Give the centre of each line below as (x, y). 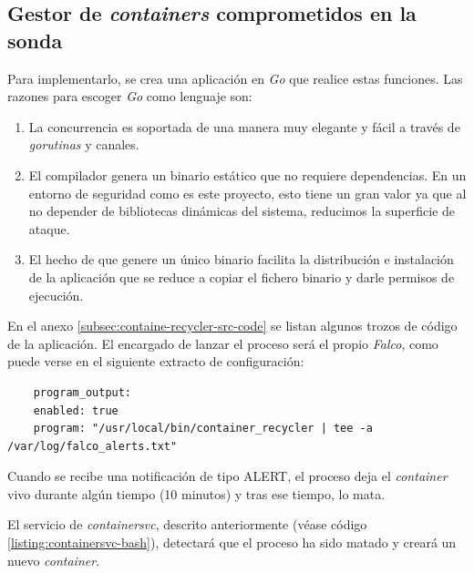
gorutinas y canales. (84, 144)
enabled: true (76, 410)
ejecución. (56, 295)
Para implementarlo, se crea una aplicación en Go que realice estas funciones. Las (235, 78)
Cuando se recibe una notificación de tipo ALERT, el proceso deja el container (227, 476)
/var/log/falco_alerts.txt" (93, 446)
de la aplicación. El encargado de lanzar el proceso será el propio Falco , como (223, 343)
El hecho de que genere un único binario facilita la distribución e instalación (241, 259)
